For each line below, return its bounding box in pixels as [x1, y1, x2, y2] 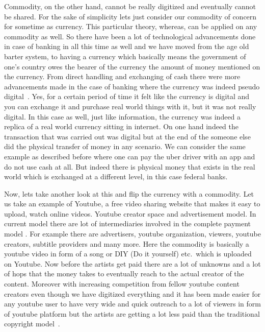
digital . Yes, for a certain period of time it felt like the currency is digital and [4, 91, 250, 102]
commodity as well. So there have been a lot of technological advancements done [4, 31, 256, 41]
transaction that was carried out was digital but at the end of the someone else [4, 131, 251, 141]
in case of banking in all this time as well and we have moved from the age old [4, 41, 249, 52]
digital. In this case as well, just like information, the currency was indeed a [4, 111, 241, 122]
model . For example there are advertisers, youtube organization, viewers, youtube [4, 228, 261, 239]
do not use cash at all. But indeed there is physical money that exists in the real [4, 161, 255, 172]
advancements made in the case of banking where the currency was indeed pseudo [4, 81, 260, 91]
